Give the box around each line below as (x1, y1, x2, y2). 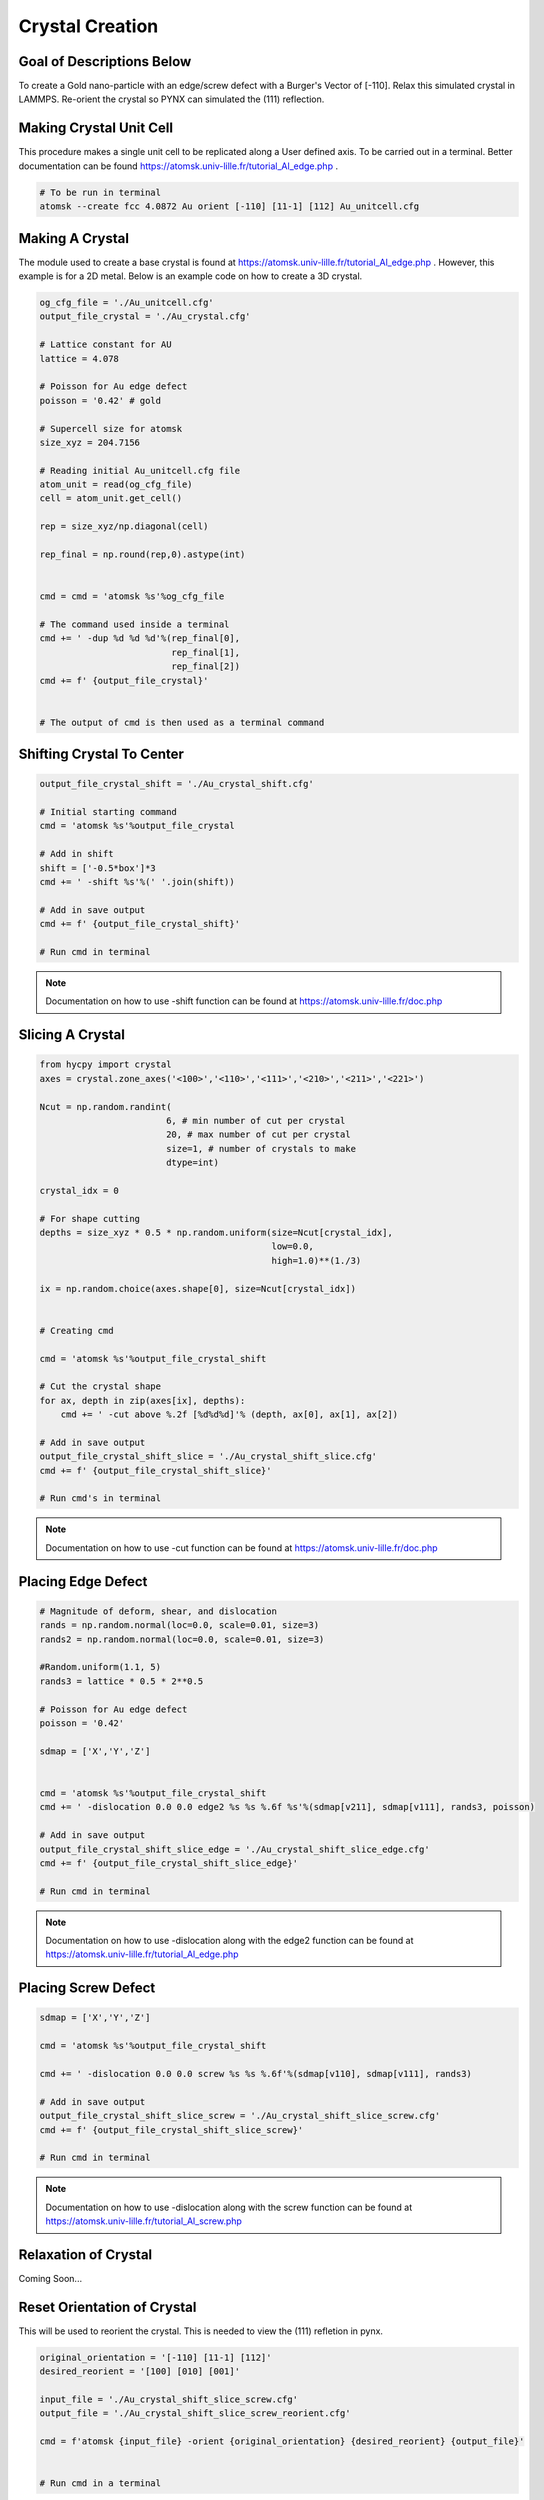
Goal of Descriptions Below (18, 53, 192, 70)
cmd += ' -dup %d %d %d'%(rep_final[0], (39, 633, 240, 644)
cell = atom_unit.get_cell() (39, 493, 183, 504)
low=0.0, (271, 1241, 314, 1252)
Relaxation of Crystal (18, 2246, 153, 2263)
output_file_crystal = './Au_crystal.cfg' (39, 311, 251, 322)
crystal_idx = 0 (39, 1185, 120, 1196)
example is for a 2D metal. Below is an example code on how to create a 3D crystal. (18, 270, 363, 282)
